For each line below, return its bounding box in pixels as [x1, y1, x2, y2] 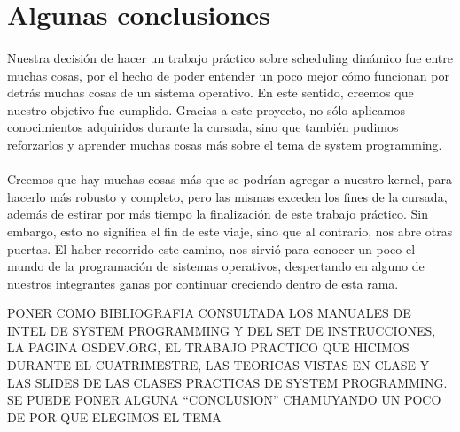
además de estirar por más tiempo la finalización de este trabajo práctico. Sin [7, 204, 428, 223]
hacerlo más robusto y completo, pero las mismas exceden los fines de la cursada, [7, 187, 448, 205]
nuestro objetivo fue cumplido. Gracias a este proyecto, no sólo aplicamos [7, 100, 405, 119]
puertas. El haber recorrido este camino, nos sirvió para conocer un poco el [7, 239, 416, 258]
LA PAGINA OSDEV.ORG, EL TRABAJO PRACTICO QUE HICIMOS [7, 338, 409, 357]
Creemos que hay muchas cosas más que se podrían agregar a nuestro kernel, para [7, 170, 453, 189]
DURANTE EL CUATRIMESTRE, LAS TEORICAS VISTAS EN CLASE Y [7, 356, 430, 374]
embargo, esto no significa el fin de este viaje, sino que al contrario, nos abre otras [7, 221, 453, 240]
